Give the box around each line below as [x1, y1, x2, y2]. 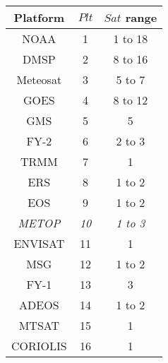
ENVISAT [13, 235, 65, 251]
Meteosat [16, 71, 62, 88]
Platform [13, 9, 65, 25]
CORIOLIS [11, 338, 67, 354]
